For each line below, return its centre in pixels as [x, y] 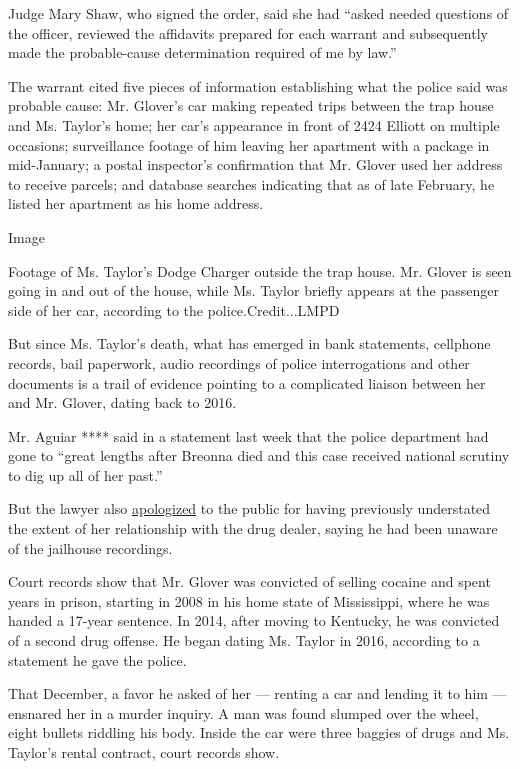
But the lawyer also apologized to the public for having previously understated [249, 508]
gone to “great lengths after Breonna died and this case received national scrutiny [259, 455]
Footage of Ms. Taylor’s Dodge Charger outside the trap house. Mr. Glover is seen [260, 270]
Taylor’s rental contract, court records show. [144, 752]
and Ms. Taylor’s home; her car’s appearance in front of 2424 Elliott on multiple [254, 124]
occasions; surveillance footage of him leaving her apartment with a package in [249, 144]
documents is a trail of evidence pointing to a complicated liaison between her [247, 382]
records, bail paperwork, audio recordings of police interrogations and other [239, 362]
